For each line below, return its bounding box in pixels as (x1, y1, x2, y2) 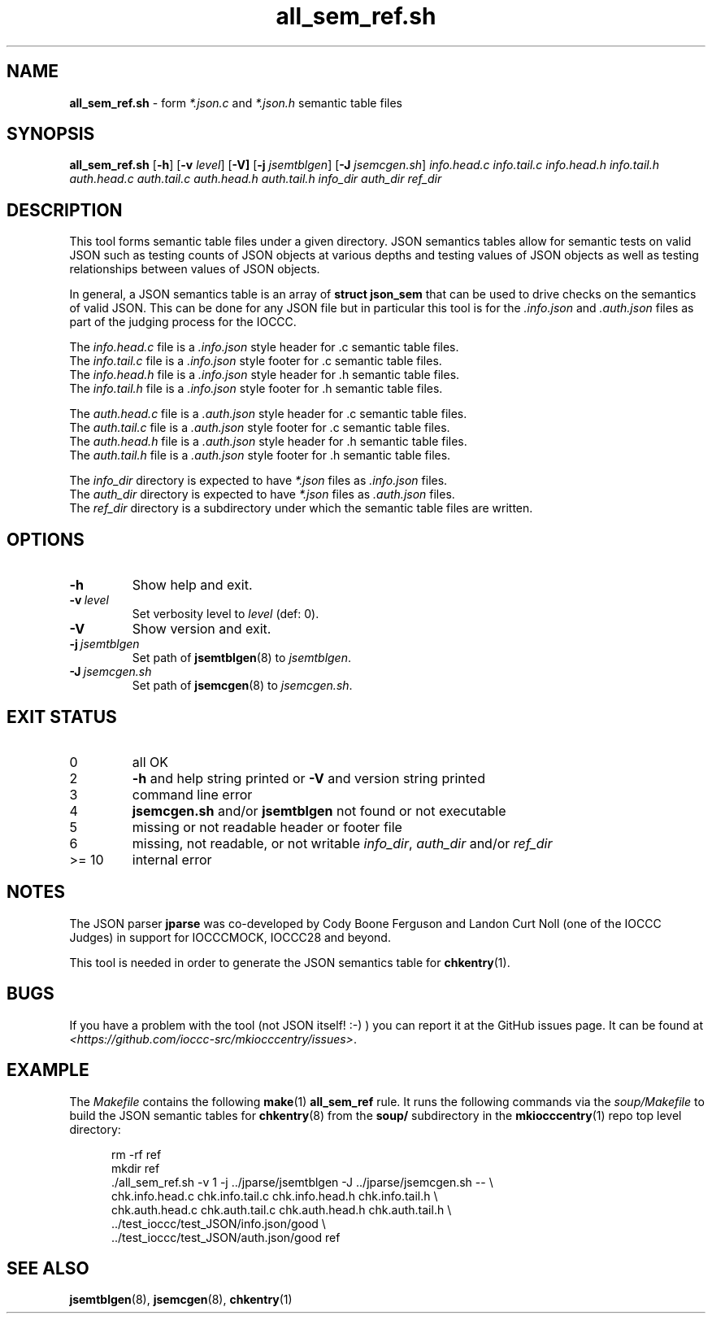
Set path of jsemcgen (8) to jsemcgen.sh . (132, 678, 353, 693)
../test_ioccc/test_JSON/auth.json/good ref (111, 1230, 341, 1244)
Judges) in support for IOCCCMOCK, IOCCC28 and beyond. (69, 930, 391, 944)
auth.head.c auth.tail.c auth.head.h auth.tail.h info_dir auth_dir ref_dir (69, 172, 442, 186)
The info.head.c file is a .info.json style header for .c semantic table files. (69, 340, 459, 355)
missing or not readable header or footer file (132, 818, 402, 835)
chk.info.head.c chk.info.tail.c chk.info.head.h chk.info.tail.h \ (111, 1188, 438, 1203)
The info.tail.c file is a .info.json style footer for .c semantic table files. (69, 354, 442, 368)
